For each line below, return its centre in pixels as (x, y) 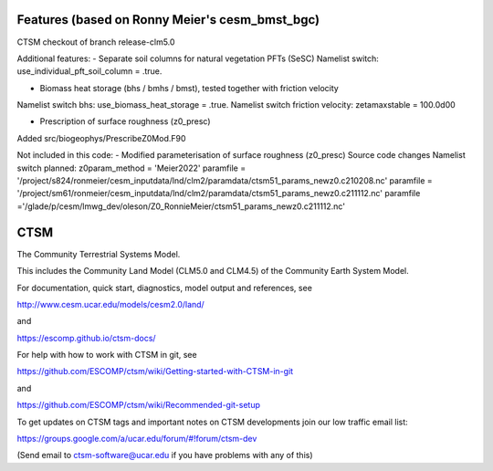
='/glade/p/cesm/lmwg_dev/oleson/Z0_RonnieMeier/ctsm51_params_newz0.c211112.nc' (181, 206)
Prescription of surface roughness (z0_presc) (125, 121)
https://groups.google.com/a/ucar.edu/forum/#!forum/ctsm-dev (137, 439)
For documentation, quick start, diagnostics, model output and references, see (164, 288)
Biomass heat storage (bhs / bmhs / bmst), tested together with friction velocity (189, 88)
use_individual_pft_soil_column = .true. (89, 71)
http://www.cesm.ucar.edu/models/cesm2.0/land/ (110, 304)
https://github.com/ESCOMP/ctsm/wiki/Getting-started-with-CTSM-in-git (155, 372)
